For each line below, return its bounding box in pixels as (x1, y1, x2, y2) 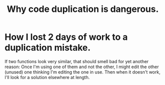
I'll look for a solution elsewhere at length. (4, 74, 90, 80)
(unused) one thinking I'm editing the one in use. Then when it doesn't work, (4, 69, 161, 75)
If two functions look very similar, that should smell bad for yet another (4, 58, 149, 64)
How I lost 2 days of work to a (4, 31, 128, 43)
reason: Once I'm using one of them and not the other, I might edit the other (4, 64, 159, 70)
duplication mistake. (4, 42, 91, 53)
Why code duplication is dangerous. (6, 3, 159, 15)
